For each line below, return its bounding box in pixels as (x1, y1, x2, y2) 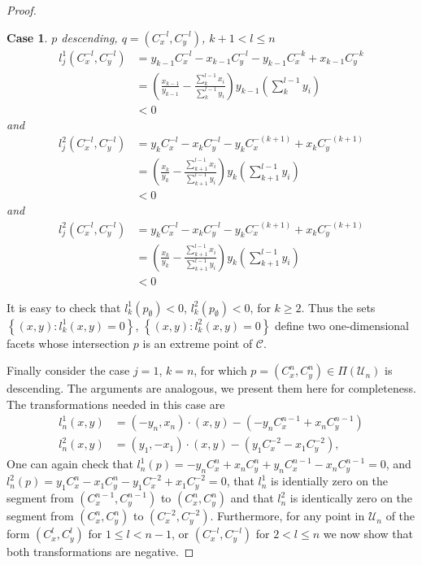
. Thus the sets (301, 298, 376, 315)
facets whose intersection (7, 334, 130, 351)
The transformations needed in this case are (7, 395, 225, 412)
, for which (194, 362, 247, 379)
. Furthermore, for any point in (210, 507, 365, 524)
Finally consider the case (7, 362, 130, 379)
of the (385, 507, 415, 524)
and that (230, 489, 274, 506)
